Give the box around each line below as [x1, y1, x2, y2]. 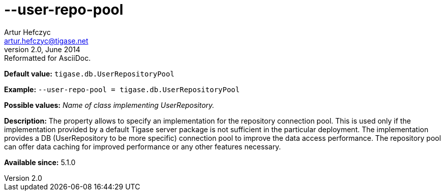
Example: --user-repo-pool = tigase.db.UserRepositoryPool [4, 85, 240, 94]
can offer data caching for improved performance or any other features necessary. [4, 142, 281, 151]
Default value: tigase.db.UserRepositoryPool [4, 69, 174, 78]
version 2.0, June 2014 [4, 45, 80, 54]
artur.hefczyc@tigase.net [4, 36, 88, 45]
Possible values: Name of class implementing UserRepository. [4, 100, 215, 109]
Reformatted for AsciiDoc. [4, 53, 91, 62]
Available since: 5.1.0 [4, 158, 76, 167]
